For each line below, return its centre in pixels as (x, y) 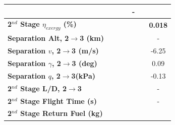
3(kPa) (83, 75)
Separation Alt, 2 (38, 38)
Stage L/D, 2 (43, 88)
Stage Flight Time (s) (59, 101)
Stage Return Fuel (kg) (62, 113)
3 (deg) (84, 63)
